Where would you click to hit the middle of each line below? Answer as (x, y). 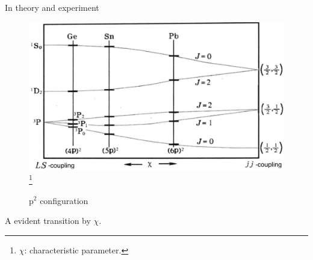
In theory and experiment (52, 7)
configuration (64, 200)
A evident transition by (48, 221)
